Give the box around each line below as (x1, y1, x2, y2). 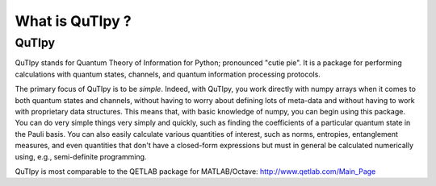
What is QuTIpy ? (15, 12, 132, 30)
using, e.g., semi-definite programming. (15, 151, 147, 161)
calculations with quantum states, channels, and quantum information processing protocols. (15, 69, 321, 79)
